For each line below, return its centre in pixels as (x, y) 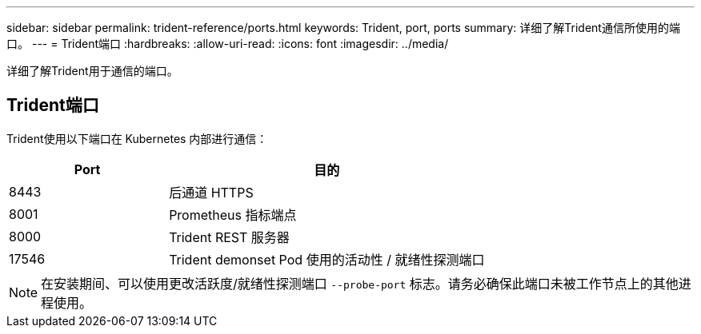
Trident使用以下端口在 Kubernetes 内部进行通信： (137, 138)
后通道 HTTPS (211, 192)
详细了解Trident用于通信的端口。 (92, 71)
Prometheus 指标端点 (233, 215)
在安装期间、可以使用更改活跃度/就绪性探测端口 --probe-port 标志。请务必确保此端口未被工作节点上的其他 (360, 283)
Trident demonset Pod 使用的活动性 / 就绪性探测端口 (327, 259)
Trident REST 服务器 (229, 237)
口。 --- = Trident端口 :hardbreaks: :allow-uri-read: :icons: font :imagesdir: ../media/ (228, 44)
